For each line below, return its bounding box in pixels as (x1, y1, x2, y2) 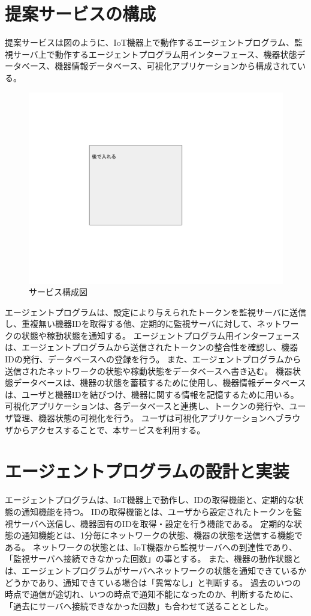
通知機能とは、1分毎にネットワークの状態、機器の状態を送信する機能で (21, 529, 303, 541)
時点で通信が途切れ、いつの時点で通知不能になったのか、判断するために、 (5, 588, 298, 600)
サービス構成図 (29, 285, 87, 298)
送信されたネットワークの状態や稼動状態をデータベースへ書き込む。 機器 (5, 364, 292, 377)
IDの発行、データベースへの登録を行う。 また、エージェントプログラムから (5, 353, 301, 365)
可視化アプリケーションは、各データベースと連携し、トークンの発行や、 (5, 400, 289, 412)
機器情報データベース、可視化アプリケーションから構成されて (55, 59, 297, 72)
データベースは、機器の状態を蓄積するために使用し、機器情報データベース (13, 376, 306, 389)
